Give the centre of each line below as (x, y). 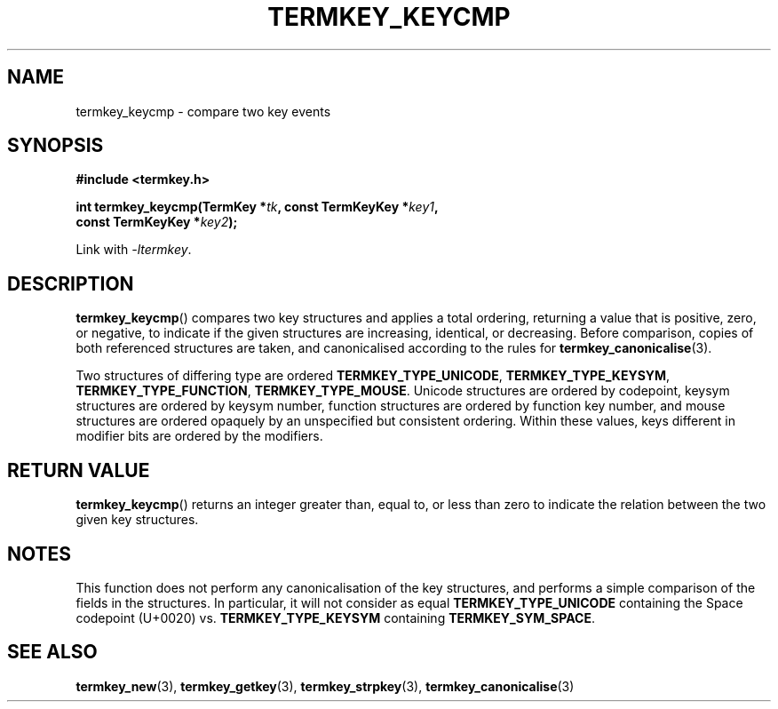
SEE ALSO (52, 652)
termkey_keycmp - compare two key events (203, 111)
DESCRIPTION (71, 283)
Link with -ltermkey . (134, 250)
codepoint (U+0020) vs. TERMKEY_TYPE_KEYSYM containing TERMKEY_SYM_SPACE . (335, 617)
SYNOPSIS (56, 146)
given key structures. (137, 520)
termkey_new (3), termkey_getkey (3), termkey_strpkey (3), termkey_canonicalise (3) (325, 686)
